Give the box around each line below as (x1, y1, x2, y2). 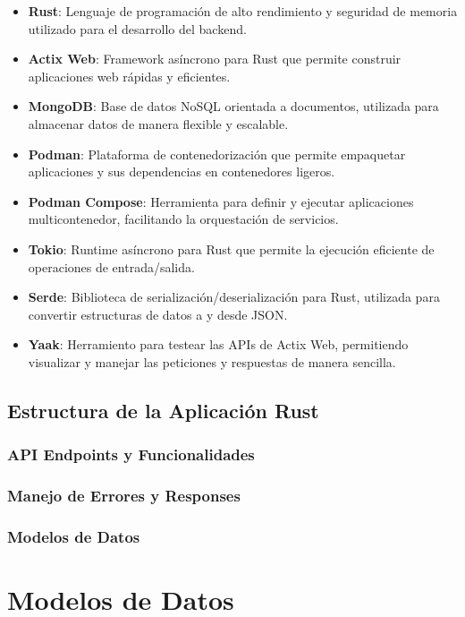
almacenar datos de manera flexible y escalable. (28, 114, 289, 133)
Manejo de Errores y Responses (7, 484, 241, 507)
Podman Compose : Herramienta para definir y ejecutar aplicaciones (28, 192, 414, 210)
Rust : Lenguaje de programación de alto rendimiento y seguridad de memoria (28, 2, 458, 20)
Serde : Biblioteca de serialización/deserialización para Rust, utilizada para (28, 287, 440, 306)
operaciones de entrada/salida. (28, 257, 195, 276)
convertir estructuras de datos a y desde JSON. (28, 304, 288, 323)
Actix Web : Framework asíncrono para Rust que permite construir (28, 49, 402, 68)
